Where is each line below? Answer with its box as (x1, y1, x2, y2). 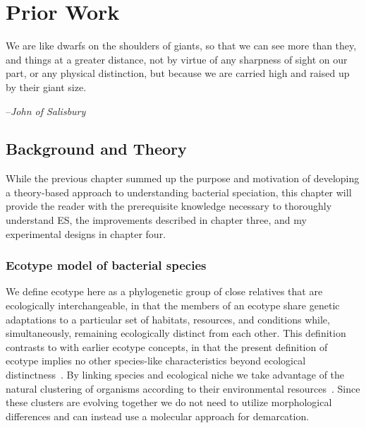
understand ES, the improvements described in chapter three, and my (6, 213, 307, 227)
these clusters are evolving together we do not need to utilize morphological (6, 395, 332, 410)
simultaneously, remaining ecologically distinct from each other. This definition (6, 326, 346, 340)
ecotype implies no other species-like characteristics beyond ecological (6, 353, 306, 368)
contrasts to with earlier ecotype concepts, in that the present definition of (6, 339, 328, 354)
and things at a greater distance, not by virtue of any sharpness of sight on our (6, 52, 348, 66)
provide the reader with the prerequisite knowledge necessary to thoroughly (6, 198, 332, 213)
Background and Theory (6, 138, 187, 160)
